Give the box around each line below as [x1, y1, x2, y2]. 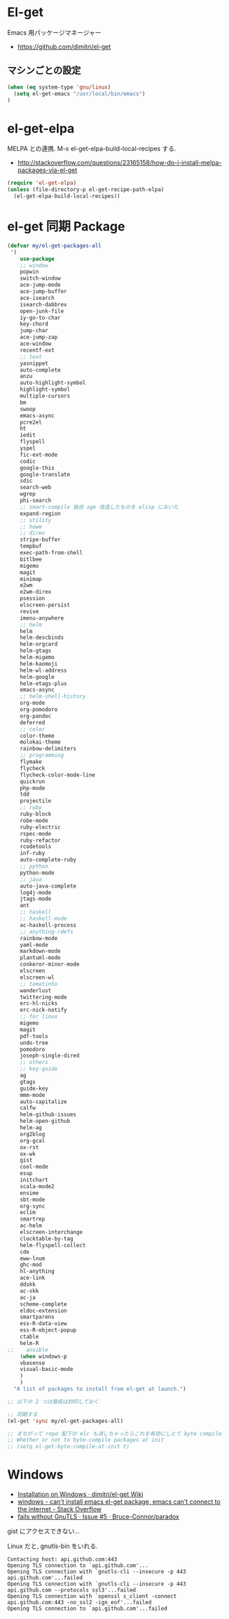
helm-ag [20, 1124, 42, 1131]
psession [20, 595, 46, 602]
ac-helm [20, 1222, 42, 1230]
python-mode [20, 869, 55, 876]
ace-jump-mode [20, 282, 61, 289]
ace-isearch [20, 294, 55, 301]
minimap [20, 576, 42, 583]
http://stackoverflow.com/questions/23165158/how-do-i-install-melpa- [17, 159, 222, 167]
